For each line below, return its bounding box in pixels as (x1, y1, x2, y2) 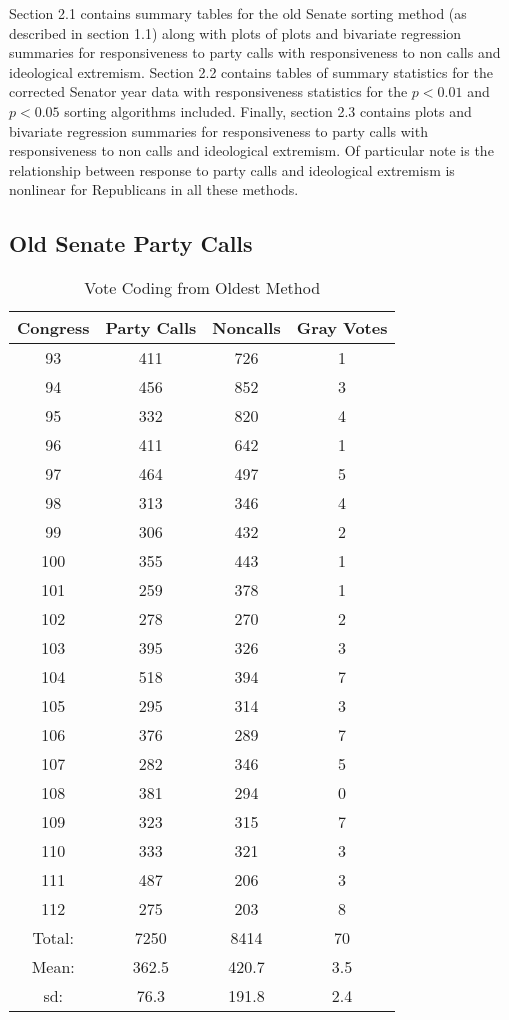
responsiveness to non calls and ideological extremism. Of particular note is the (9, 140, 494, 161)
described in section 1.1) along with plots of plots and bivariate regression (9, 22, 462, 43)
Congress (17, 316, 90, 340)
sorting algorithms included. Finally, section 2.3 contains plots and (64, 100, 472, 121)
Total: (32, 926, 74, 950)
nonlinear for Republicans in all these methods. (9, 179, 299, 200)
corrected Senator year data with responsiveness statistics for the (9, 81, 408, 102)
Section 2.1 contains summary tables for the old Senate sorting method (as (9, 3, 467, 23)
